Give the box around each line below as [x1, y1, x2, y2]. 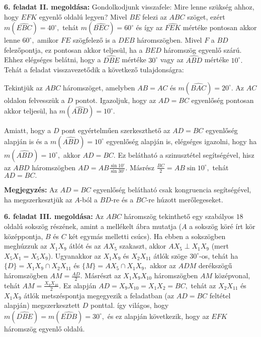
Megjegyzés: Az [4, 184, 58, 195]
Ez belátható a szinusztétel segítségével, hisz [118, 149, 254, 160]
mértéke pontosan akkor [183, 22, 257, 33]
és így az [136, 22, 163, 33]
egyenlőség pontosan [191, 94, 254, 105]
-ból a [79, 194, 98, 204]
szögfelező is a [73, 35, 116, 45]
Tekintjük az [4, 82, 43, 92]
